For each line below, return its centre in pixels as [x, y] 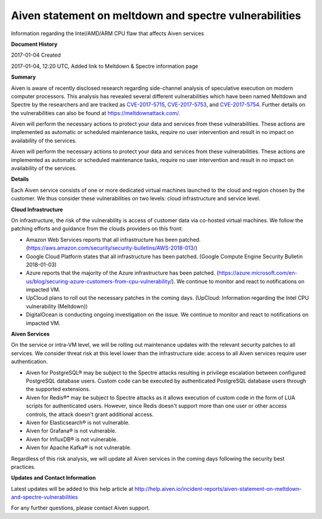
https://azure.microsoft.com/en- [258, 273]
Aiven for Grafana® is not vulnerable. [71, 431]
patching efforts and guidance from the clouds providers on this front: [97, 229]
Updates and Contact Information [53, 478]
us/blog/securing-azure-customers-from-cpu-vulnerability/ [99, 281]
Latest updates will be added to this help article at [72, 489]
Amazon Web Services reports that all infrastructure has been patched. [113, 240]
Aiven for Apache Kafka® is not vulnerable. [79, 447]
